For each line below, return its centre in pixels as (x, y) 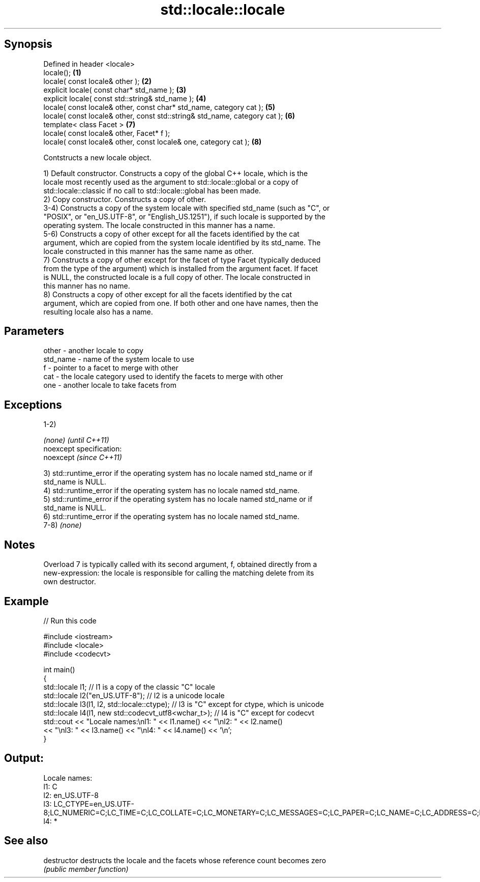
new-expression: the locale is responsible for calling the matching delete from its (179, 573)
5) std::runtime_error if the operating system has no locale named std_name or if (178, 499)
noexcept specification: (83, 449)
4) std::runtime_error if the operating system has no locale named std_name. (172, 491)
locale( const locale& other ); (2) (97, 81)
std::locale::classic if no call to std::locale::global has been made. (152, 190)
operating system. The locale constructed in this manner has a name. (159, 225)
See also (26, 841)
